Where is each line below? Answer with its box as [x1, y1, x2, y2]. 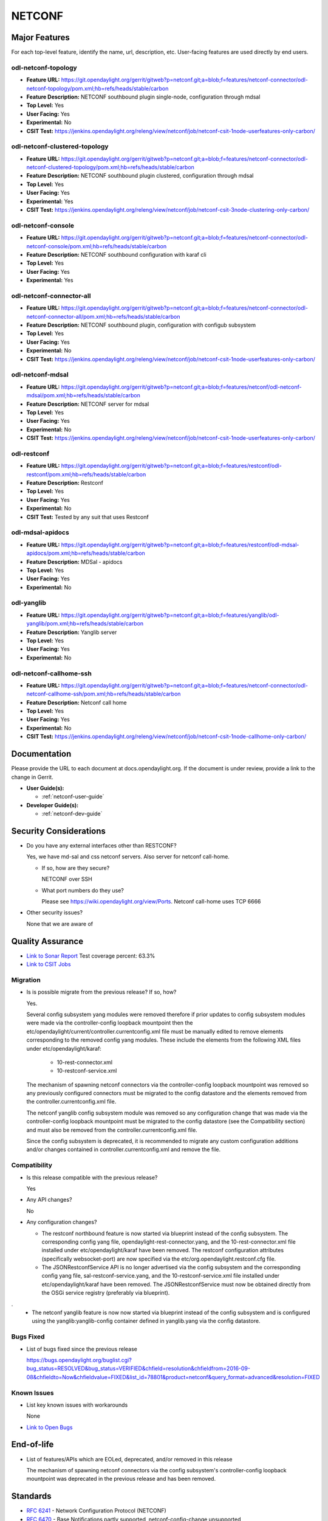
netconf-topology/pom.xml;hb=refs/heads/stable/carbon [26, 85, 169, 92]
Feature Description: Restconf [26, 479, 103, 487]
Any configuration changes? [26, 1219, 97, 1226]
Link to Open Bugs [26, 1424, 73, 1431]
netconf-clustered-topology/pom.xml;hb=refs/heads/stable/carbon [26, 164, 194, 171]
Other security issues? [26, 909, 83, 916]
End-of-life [11, 1439, 54, 1450]
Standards [11, 1491, 52, 1502]
